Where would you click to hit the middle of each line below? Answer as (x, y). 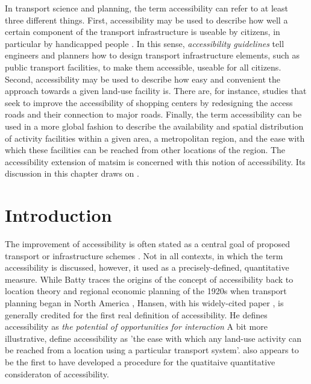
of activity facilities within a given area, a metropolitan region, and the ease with (155, 138)
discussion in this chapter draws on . (72, 173)
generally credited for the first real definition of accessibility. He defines (136, 314)
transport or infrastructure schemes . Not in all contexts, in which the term (144, 255)
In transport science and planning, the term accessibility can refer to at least (146, 8)
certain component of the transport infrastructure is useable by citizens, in (143, 32)
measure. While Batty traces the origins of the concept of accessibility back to (149, 279)
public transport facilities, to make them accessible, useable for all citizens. (143, 67)
